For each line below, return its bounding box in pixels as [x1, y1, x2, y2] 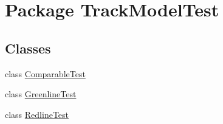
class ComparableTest [5, 67, 86, 80]
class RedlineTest [5, 108, 69, 120]
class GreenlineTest [5, 88, 77, 100]
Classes [5, 38, 51, 57]
